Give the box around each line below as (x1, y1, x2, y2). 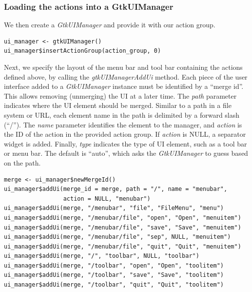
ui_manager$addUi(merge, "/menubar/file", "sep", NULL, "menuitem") (4, 233, 231, 241)
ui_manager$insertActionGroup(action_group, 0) (4, 47, 161, 55)
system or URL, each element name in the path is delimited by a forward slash (4, 109, 240, 120)
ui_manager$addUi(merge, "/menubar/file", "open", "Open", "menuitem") (4, 214, 241, 221)
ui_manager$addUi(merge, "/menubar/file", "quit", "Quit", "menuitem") (4, 243, 241, 250)
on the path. (4, 157, 41, 167)
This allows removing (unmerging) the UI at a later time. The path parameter (4, 90, 237, 101)
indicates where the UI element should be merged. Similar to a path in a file (4, 100, 232, 110)
